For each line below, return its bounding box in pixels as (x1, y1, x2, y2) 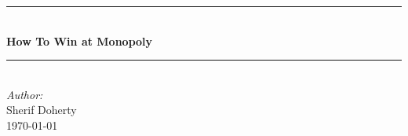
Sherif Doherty (6, 101, 77, 118)
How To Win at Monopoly (6, 32, 153, 49)
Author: (6, 86, 43, 102)
